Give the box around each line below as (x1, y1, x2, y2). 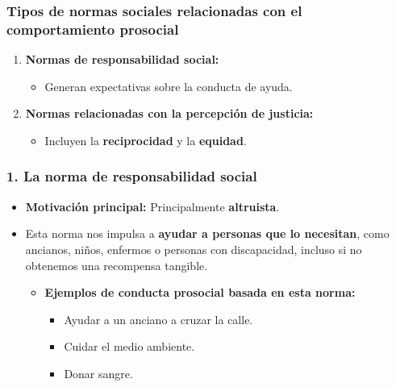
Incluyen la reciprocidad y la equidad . (44, 131, 247, 148)
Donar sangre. (64, 364, 133, 381)
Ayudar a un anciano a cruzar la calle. (64, 310, 253, 327)
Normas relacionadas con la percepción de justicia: (25, 105, 314, 122)
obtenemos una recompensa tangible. (25, 256, 208, 273)
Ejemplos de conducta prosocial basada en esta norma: (44, 284, 356, 301)
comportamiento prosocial (6, 19, 179, 39)
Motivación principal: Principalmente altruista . (25, 198, 280, 214)
